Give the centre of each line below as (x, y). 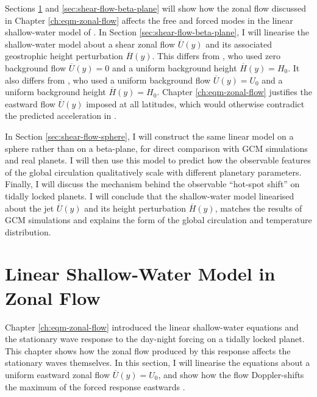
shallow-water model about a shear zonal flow (90, 44)
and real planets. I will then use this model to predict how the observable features (158, 160)
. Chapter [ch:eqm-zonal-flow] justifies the (234, 92)
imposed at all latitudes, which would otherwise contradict (195, 103)
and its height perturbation (135, 208)
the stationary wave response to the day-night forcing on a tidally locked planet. (155, 339)
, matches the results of (258, 208)
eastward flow (30, 103)
